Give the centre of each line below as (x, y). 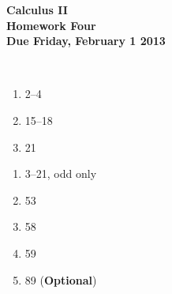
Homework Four (51, 25)
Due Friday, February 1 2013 (86, 41)
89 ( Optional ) (61, 279)
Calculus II (37, 9)
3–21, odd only (61, 173)
